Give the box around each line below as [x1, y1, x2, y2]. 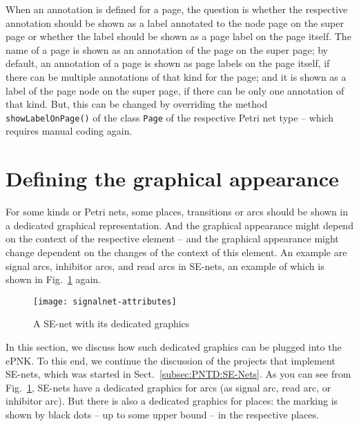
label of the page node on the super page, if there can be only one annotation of [6, 83, 345, 97]
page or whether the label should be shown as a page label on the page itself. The [6, 29, 351, 43]
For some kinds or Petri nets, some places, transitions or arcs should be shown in [6, 204, 349, 219]
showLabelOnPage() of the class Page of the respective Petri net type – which [6, 110, 334, 124]
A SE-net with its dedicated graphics [33, 316, 190, 331]
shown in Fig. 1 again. [6, 272, 101, 287]
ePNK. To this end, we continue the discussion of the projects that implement [6, 353, 336, 367]
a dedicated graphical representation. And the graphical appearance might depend [6, 217, 353, 232]
